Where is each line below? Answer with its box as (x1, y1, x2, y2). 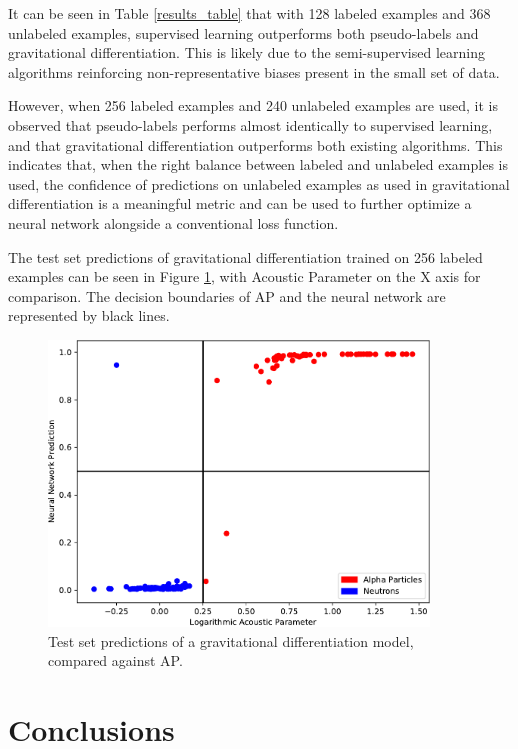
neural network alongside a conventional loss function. (8, 212, 339, 233)
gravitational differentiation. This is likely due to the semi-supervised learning (8, 42, 485, 63)
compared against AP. (48, 650, 183, 671)
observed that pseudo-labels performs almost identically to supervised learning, (8, 114, 493, 135)
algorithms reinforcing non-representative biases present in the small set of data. (8, 61, 500, 82)
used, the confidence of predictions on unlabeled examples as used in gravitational (8, 173, 510, 194)
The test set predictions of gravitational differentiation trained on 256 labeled (8, 246, 483, 267)
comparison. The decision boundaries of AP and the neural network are (8, 285, 446, 306)
